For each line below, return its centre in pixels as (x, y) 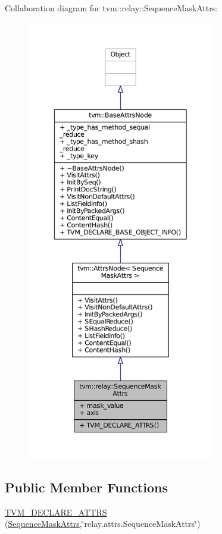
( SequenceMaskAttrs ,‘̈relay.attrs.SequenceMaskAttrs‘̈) (103, 524)
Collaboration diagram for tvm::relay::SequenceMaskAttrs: (112, 8)
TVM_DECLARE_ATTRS (56, 512)
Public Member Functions (86, 487)
